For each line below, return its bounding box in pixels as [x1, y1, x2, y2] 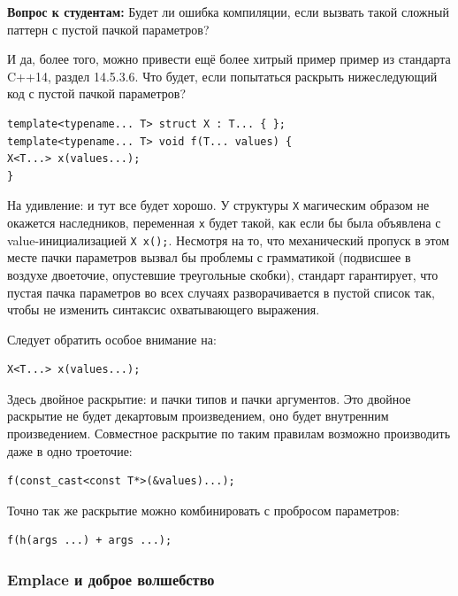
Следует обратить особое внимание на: [7, 329, 217, 348]
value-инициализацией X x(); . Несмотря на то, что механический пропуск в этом [7, 230, 450, 249]
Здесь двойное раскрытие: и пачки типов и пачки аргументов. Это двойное [7, 389, 411, 407]
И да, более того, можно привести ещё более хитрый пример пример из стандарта [7, 50, 451, 68]
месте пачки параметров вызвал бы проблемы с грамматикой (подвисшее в [7, 248, 411, 267]
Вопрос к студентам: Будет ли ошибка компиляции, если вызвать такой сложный [7, 3, 449, 20]
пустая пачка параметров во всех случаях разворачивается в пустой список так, [7, 283, 435, 301]
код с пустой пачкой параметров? [7, 84, 187, 103]
